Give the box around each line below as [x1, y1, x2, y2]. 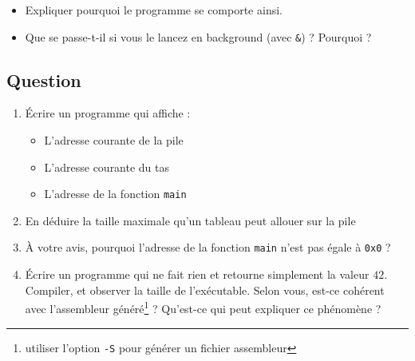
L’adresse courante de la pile [44, 132, 184, 149]
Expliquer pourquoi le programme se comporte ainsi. [25, 2, 283, 18]
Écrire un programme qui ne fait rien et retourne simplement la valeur [25, 266, 370, 283]
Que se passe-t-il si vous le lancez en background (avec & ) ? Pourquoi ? [25, 28, 372, 45]
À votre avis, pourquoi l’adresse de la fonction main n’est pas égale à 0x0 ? [25, 239, 391, 256]
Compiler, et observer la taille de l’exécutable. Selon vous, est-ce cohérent [25, 281, 385, 298]
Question [6, 67, 81, 92]
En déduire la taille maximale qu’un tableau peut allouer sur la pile [25, 212, 356, 228]
